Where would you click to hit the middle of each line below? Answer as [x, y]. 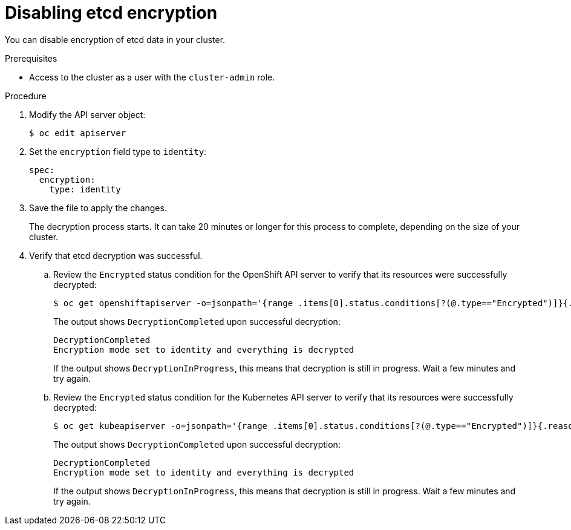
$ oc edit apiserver [78, 133]
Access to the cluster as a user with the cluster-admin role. [152, 77]
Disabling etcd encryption [111, 13]
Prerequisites [31, 58]
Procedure [26, 96]
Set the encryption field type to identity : [118, 151]
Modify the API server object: [87, 114]
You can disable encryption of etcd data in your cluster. [115, 39]
